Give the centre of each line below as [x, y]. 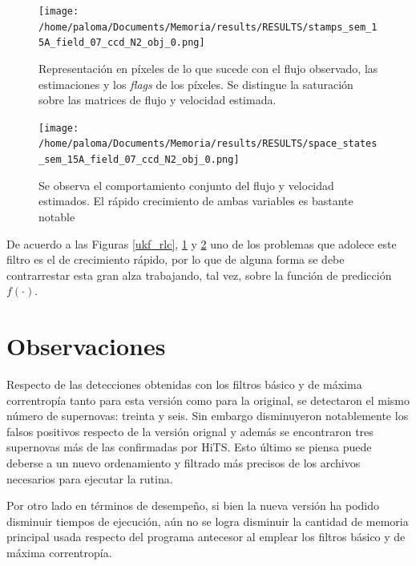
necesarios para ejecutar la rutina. [90, 478]
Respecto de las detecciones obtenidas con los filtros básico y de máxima [184, 384]
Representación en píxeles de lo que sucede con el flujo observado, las [208, 68]
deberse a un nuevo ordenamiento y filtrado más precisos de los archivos [184, 462]
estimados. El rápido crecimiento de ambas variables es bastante [196, 201]
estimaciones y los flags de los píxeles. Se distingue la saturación [196, 84]
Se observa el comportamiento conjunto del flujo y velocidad [186, 185]
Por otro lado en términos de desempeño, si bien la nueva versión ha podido [193, 505]
